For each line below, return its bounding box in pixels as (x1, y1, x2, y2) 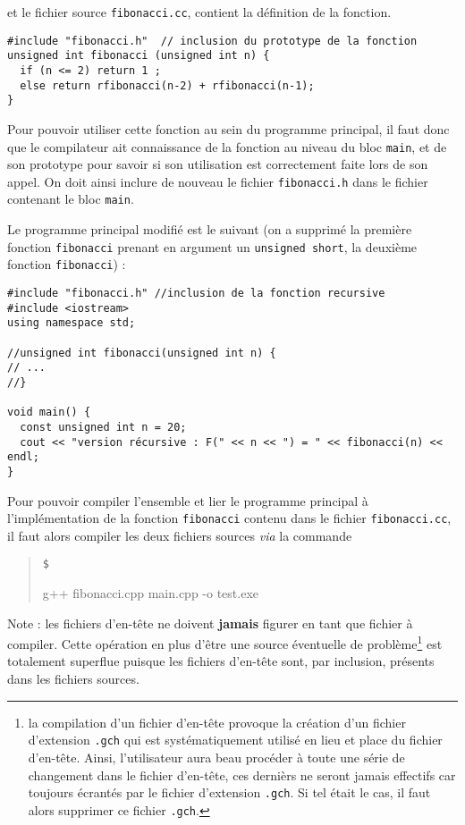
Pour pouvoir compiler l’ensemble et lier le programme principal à (7, 491, 368, 509)
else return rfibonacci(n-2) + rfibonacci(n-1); (20, 79, 315, 92)
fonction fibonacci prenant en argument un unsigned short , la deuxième (7, 237, 418, 256)
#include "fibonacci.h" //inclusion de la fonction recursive (7, 287, 385, 299)
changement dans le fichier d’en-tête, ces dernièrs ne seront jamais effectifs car (28, 765, 456, 784)
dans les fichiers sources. (7, 669, 139, 688)
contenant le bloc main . (7, 189, 134, 208)
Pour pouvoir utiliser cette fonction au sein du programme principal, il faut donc (7, 119, 450, 138)
